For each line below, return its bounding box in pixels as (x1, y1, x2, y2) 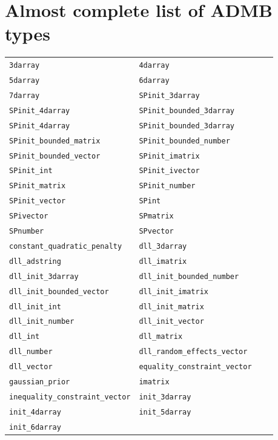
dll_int (9, 332, 40, 341)
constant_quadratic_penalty (9, 241, 122, 251)
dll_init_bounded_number (139, 272, 239, 281)
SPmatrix (139, 212, 174, 221)
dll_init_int (9, 302, 61, 311)
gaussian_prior (9, 378, 70, 387)
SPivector (9, 212, 48, 221)
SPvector (139, 227, 174, 236)
